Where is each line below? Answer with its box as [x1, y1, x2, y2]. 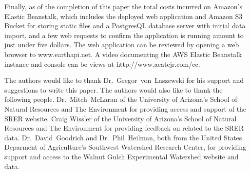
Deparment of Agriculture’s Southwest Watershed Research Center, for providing [4, 142, 247, 152]
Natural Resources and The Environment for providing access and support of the [4, 103, 247, 114]
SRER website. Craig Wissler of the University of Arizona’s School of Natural [4, 113, 237, 123]
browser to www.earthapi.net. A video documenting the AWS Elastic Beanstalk [4, 49, 242, 59]
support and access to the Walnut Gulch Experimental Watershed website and [4, 151, 239, 161]
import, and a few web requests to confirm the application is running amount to [4, 30, 244, 40]
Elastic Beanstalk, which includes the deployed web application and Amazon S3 [4, 11, 243, 21]
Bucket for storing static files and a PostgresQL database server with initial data [4, 20, 246, 31]
